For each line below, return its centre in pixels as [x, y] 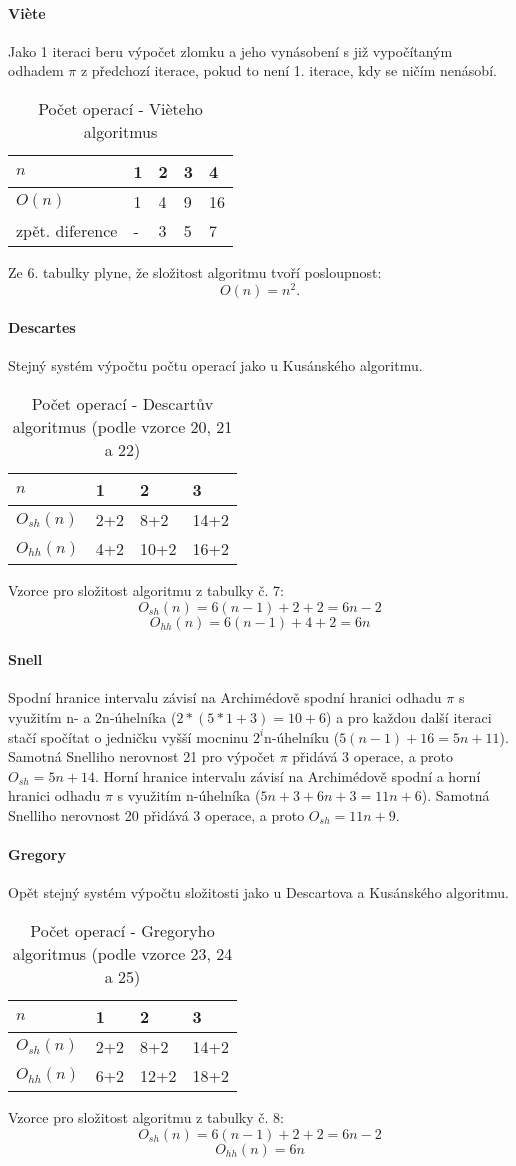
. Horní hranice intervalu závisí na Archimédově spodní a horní [287, 775]
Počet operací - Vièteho [120, 108]
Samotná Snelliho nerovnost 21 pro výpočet [141, 756]
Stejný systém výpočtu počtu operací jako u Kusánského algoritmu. [215, 365]
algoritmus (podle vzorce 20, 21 [122, 427]
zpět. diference [67, 230]
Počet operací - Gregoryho [122, 930]
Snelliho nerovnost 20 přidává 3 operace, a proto [156, 815]
